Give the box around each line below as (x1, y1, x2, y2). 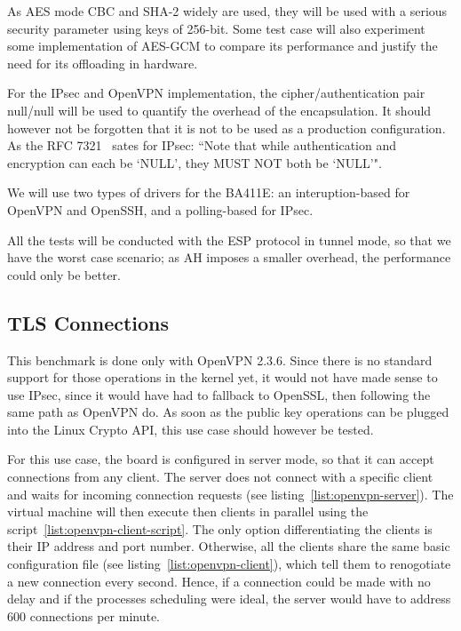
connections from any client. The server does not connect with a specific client (7, 467, 433, 486)
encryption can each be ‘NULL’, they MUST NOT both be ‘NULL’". (7, 153, 382, 172)
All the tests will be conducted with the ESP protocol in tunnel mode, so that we (7, 230, 451, 249)
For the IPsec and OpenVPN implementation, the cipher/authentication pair (7, 84, 425, 102)
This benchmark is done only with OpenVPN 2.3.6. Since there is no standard (7, 350, 433, 369)
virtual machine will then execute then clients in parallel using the (7, 502, 369, 521)
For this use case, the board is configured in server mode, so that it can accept (7, 450, 434, 468)
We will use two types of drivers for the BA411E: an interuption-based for (7, 183, 410, 202)
